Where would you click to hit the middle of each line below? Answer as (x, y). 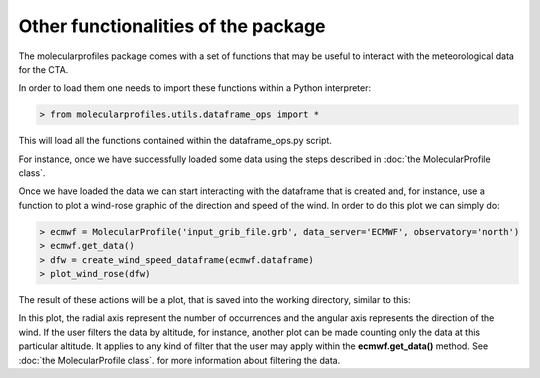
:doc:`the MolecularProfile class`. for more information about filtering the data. (179, 360)
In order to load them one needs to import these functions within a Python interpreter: (195, 88)
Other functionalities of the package (172, 26)
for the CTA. (43, 69)
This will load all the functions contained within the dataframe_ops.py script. (175, 141)
